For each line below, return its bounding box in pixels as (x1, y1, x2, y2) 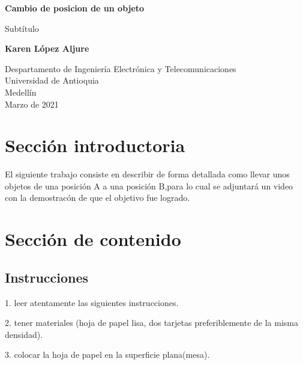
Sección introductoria (5, 133, 185, 158)
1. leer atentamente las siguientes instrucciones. (5, 296, 179, 308)
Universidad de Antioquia (5, 74, 99, 87)
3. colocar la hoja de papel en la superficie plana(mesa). (5, 348, 210, 361)
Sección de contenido (5, 227, 181, 251)
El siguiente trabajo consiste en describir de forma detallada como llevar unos (5, 168, 290, 180)
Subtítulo (5, 22, 39, 34)
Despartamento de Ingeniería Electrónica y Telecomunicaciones (5, 62, 236, 75)
